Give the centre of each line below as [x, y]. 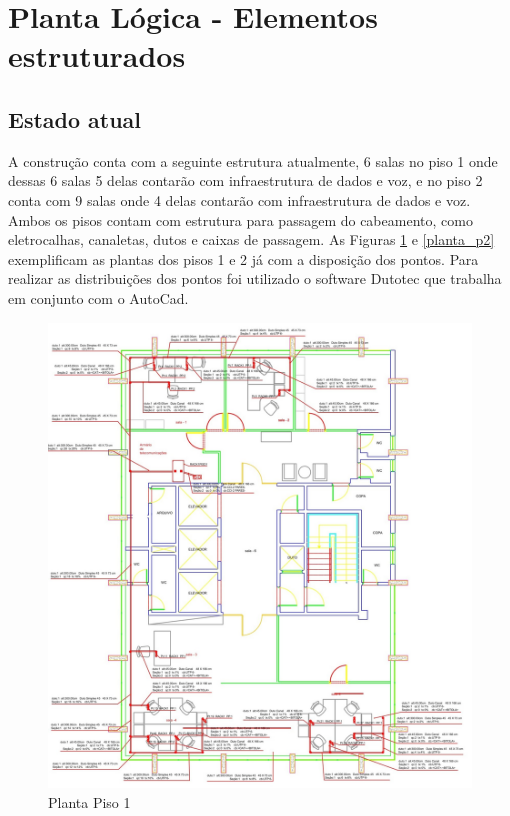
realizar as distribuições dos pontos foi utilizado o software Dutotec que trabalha [255, 278]
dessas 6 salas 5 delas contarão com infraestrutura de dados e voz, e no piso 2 [245, 180]
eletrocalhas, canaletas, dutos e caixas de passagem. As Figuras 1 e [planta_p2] [251, 239]
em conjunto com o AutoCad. [98, 297]
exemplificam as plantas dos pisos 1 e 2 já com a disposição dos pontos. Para [243, 258]
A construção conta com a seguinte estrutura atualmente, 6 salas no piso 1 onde [253, 160]
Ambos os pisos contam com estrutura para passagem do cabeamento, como [240, 219]
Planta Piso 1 [89, 801]
